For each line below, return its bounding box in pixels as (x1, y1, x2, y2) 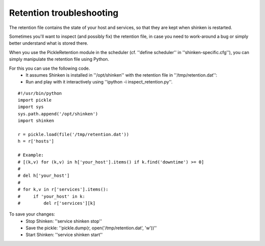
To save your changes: (9, 211, 55, 217)
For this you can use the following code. (9, 65, 90, 71)
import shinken (18, 118, 54, 124)
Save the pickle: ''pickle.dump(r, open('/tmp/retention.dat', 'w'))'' (26, 225, 157, 231)
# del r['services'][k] (18, 200, 96, 206)
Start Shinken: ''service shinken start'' (26, 232, 103, 238)
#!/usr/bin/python (18, 90, 62, 96)
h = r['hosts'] (18, 138, 54, 144)
